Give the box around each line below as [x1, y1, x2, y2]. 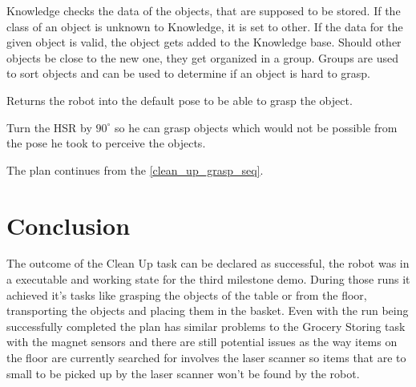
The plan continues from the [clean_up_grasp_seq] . [6, 161, 264, 178]
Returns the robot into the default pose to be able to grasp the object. [6, 91, 353, 108]
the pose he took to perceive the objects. [6, 135, 206, 151]
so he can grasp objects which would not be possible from [114, 119, 398, 135]
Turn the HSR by [6, 119, 92, 135]
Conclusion [6, 208, 131, 241]
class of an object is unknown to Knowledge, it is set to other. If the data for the [6, 18, 403, 34]
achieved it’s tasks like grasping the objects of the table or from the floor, [6, 286, 367, 303]
